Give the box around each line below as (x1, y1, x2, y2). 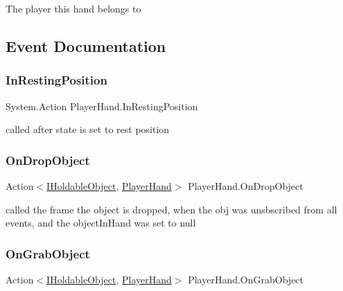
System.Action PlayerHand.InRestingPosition (6, 98, 198, 113)
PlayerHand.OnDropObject (188, 179, 304, 193)
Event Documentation (6, 35, 166, 56)
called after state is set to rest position (6, 122, 170, 136)
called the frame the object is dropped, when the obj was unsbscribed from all (6, 202, 337, 216)
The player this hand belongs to (6, 1, 141, 15)
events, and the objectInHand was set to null (6, 215, 196, 230)
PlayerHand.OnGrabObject (188, 272, 304, 286)
